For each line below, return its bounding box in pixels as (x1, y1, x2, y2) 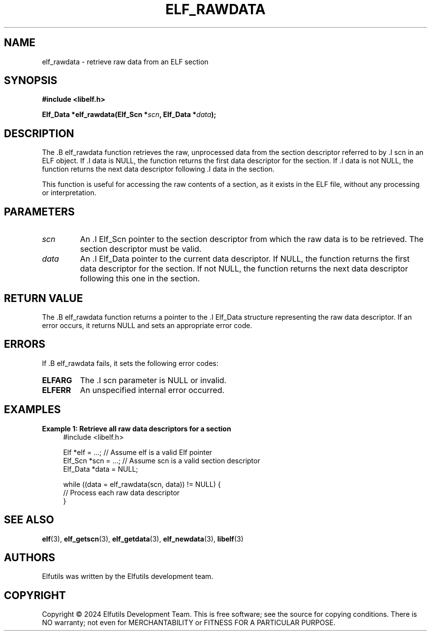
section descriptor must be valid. (80, 244, 202, 254)
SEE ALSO (4, 514, 54, 526)
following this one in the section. (80, 273, 200, 284)
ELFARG (42, 375, 72, 385)
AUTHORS (4, 551, 56, 564)
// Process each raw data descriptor (63, 488, 180, 497)
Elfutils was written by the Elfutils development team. (42, 572, 214, 581)
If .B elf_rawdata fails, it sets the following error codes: (42, 359, 218, 367)
